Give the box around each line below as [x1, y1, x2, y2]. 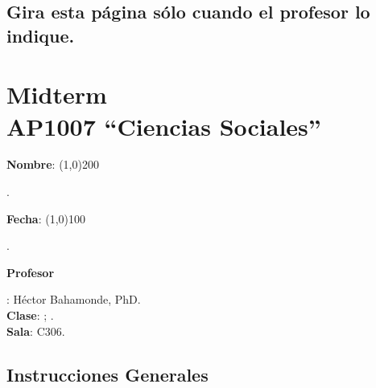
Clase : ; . [6, 307, 54, 324]
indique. [6, 22, 75, 47]
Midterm [6, 78, 107, 111]
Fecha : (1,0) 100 [6, 210, 85, 227]
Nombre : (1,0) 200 [6, 156, 99, 173]
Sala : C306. [6, 322, 65, 339]
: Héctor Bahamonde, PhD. [6, 291, 141, 308]
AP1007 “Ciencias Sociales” [6, 109, 321, 142]
